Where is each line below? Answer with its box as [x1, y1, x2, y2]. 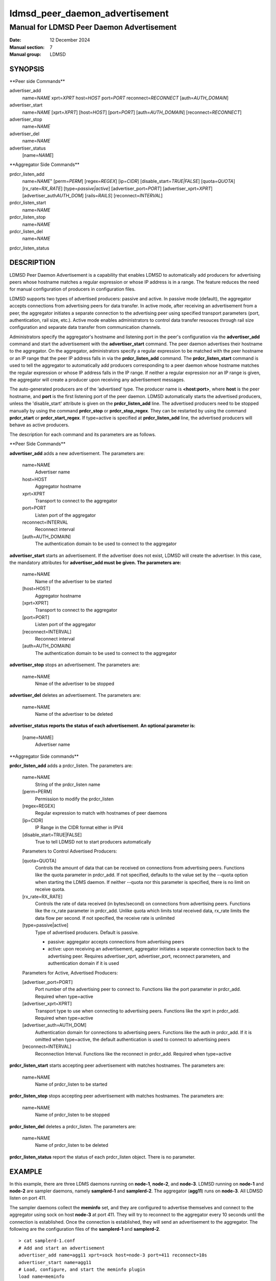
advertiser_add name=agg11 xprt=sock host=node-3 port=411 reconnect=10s [18, 1252, 208, 1258]
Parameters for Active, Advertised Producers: [22, 969, 118, 976]
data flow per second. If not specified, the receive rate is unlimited [35, 915, 175, 921]
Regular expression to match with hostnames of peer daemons [35, 810, 167, 816]
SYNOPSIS [9, 65, 44, 73]
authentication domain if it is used [48, 960, 120, 966]
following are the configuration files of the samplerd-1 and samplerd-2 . [9, 1226, 160, 1232]
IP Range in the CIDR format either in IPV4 [35, 824, 124, 831]
